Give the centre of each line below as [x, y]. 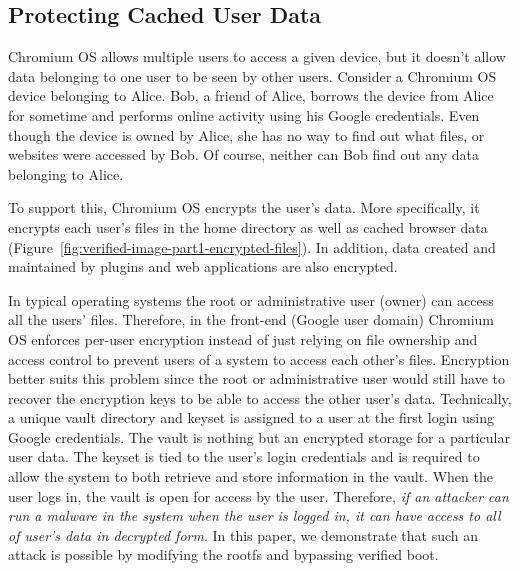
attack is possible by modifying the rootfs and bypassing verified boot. [223, 554]
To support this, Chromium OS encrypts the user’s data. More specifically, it [244, 207]
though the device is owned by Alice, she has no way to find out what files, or [246, 134]
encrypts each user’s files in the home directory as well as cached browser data [248, 226]
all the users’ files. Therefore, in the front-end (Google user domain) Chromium [251, 319]
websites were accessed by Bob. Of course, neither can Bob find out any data [244, 154]
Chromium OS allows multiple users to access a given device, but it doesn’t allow [257, 56]
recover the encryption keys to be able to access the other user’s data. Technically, [260, 397]
